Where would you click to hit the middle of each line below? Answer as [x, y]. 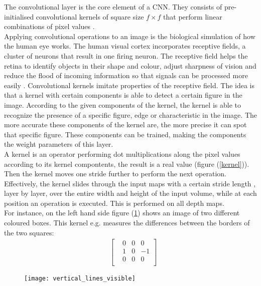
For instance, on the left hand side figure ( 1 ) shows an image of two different [122, 213]
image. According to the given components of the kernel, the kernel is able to [122, 104]
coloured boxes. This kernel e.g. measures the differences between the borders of [127, 223]
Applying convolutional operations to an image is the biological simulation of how [130, 36]
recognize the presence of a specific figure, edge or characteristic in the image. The [130, 114]
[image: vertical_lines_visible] [80, 279]
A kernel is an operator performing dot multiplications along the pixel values [122, 154]
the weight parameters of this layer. [59, 144]
